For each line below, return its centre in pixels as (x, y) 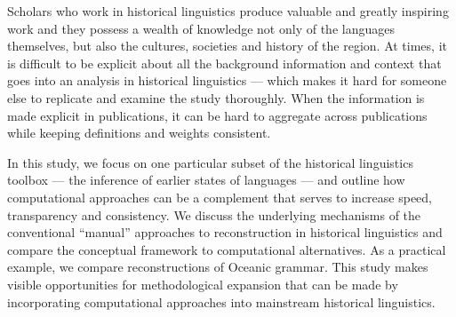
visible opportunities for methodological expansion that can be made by (203, 284)
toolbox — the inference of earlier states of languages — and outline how (206, 180)
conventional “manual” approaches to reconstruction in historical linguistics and (225, 232)
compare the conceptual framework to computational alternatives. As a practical (227, 249)
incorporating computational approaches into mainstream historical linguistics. (221, 301)
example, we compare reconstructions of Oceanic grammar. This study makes (218, 267)
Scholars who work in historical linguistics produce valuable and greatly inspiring (228, 11)
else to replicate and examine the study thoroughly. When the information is (216, 97)
